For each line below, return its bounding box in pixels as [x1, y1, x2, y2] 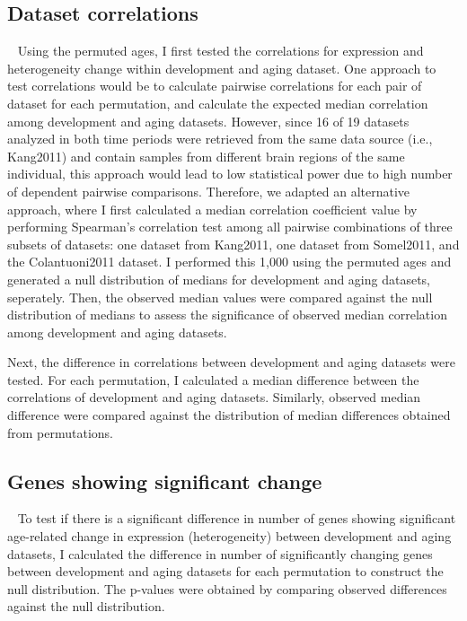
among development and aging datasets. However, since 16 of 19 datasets [7, 111, 410, 130]
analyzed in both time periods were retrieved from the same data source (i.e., [7, 129, 433, 148]
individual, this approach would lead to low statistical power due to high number [7, 164, 453, 183]
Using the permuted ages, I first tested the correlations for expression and [17, 41, 424, 60]
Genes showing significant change [7, 467, 322, 494]
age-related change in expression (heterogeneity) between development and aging [7, 527, 452, 546]
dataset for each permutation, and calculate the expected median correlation [7, 93, 428, 112]
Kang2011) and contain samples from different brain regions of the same [7, 146, 405, 165]
